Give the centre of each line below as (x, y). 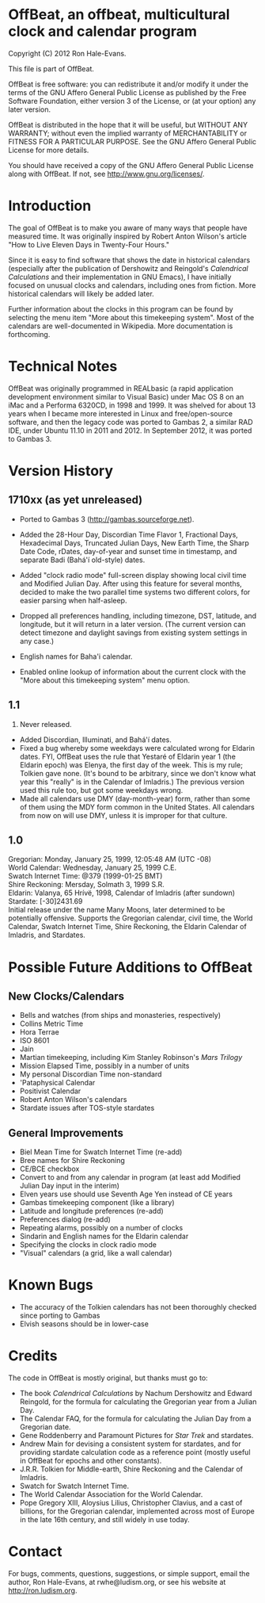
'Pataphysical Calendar (57, 1083)
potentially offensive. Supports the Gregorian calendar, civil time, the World (131, 918)
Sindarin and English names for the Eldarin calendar (104, 1236)
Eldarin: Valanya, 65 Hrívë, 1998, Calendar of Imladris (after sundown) (122, 893)
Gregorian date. (45, 1427)
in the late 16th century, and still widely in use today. (104, 1520)
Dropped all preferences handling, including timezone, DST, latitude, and (138, 615)
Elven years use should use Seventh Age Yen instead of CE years (126, 1194)
